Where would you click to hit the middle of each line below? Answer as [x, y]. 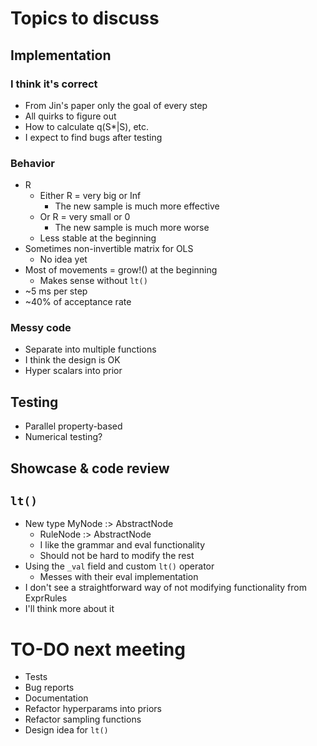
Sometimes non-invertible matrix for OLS [109, 249]
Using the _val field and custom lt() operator [119, 566]
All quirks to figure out [70, 116]
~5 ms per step [56, 291]
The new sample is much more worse [132, 228]
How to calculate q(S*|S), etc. [87, 126]
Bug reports [49, 688]
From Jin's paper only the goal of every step [116, 105]
